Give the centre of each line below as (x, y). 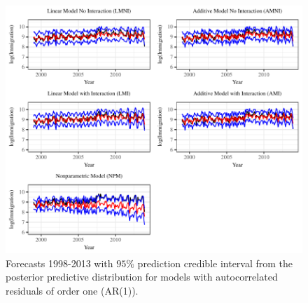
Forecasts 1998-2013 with (59, 263)
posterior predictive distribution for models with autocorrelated (142, 277)
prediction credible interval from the (215, 263)
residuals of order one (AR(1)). (72, 290)
